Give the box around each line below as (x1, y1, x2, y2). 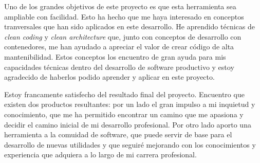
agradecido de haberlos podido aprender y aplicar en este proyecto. (4, 71, 215, 82)
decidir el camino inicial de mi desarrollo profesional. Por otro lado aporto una (4, 119, 251, 130)
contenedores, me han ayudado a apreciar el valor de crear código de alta (4, 41, 234, 52)
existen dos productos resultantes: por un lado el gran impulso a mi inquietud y (4, 99, 255, 110)
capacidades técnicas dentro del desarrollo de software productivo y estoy (4, 61, 234, 72)
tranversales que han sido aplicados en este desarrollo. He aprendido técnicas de (4, 21, 255, 32)
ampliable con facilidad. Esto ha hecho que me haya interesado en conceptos (4, 11, 244, 22)
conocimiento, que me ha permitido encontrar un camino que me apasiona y (4, 108, 244, 119)
